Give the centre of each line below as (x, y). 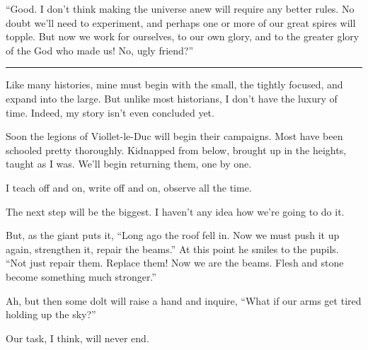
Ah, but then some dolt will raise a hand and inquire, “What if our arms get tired (184, 300)
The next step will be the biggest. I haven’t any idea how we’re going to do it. (175, 211)
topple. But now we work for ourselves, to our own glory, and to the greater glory (183, 36)
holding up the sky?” (51, 314)
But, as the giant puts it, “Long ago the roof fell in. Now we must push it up (173, 235)
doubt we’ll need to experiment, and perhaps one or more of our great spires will (181, 22)
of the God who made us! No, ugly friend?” (100, 50)
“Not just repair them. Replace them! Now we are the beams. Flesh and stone (175, 263)
